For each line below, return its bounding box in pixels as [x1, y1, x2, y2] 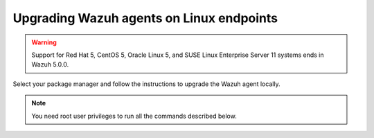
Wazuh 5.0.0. [31, 60, 69, 69]
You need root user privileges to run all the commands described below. [31, 112, 237, 120]
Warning [31, 38, 57, 46]
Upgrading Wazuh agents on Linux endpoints [12, 10, 278, 26]
